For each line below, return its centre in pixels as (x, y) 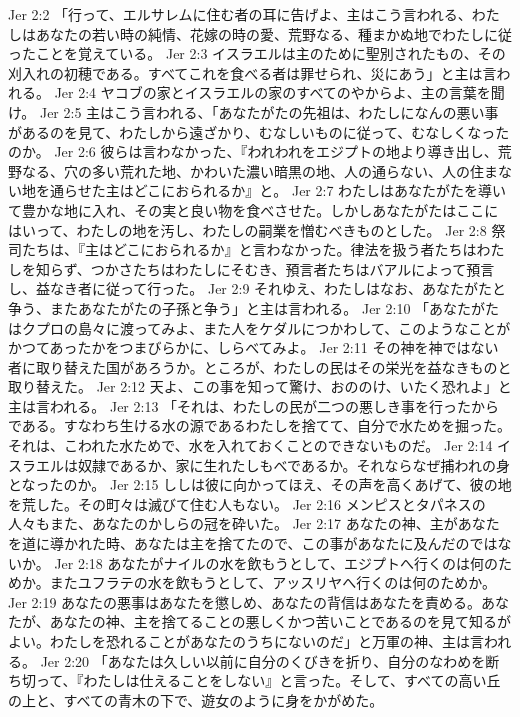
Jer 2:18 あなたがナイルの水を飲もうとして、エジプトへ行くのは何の (276, 562)
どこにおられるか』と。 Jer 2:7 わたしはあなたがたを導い (320, 190)
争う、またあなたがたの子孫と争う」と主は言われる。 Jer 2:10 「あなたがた (254, 307)
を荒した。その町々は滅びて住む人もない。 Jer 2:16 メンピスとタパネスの (247, 503)
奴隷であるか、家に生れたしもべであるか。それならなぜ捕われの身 (293, 464)
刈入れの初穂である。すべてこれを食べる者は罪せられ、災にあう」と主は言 (252, 72)
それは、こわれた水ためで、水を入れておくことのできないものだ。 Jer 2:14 (250, 445)
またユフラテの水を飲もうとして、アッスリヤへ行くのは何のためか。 (272, 582)
